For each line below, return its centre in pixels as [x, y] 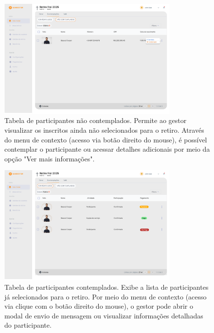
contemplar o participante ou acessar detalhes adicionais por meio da [107, 149]
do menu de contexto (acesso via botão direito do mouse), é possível [106, 139]
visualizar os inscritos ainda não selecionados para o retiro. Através [104, 130]
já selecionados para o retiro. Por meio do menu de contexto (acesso [106, 296]
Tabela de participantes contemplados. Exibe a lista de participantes [107, 287]
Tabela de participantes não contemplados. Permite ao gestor [96, 120]
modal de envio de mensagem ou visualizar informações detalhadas [104, 315]
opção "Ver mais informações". [50, 158]
